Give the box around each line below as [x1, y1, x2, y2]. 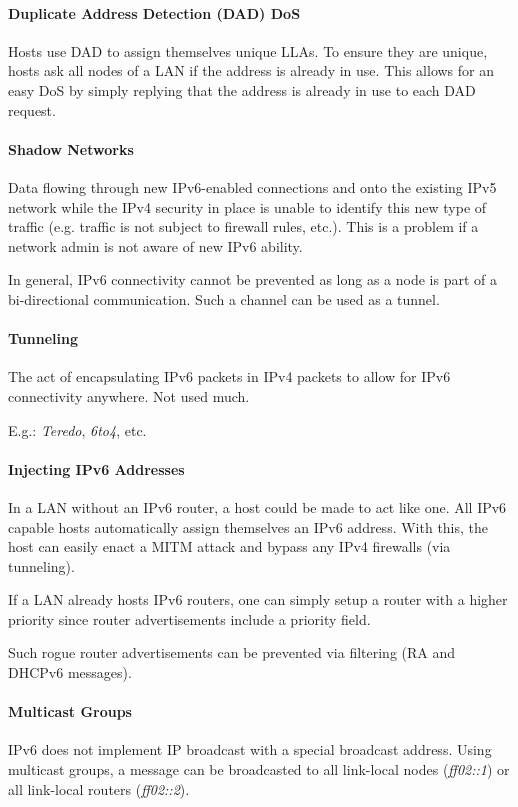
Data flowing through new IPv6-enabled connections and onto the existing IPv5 [8, 176, 497, 197]
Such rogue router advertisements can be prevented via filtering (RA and [8, 642, 456, 663]
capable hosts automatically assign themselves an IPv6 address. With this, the [8, 516, 489, 537]
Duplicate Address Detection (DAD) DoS [8, 2, 301, 23]
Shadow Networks [8, 138, 134, 159]
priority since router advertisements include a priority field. [8, 608, 371, 629]
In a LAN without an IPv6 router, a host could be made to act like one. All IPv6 [8, 496, 507, 517]
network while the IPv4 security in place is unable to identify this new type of [8, 196, 487, 217]
